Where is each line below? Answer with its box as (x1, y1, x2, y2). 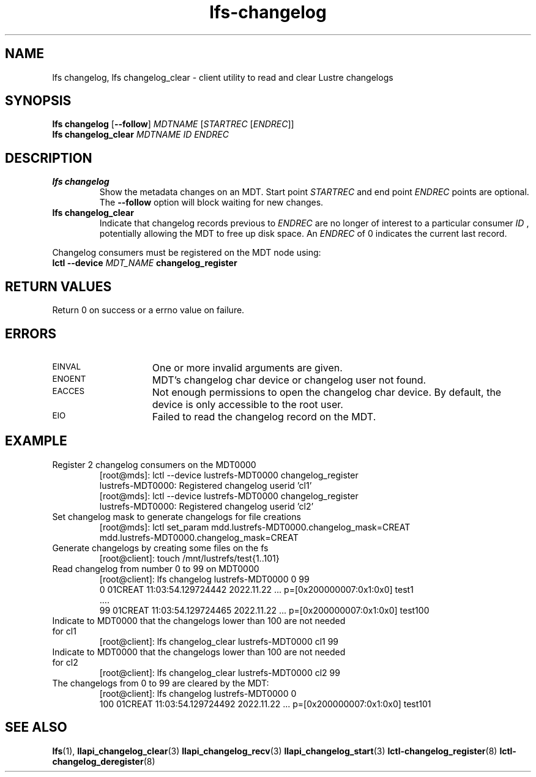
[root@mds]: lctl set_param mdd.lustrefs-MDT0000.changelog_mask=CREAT (99, 521, 411, 532)
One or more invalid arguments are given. (152, 361, 343, 374)
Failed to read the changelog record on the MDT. (152, 410, 376, 423)
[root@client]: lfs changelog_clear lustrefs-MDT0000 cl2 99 (99, 667, 340, 678)
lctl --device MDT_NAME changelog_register (52, 258, 237, 269)
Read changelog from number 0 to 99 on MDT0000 (52, 563, 259, 574)
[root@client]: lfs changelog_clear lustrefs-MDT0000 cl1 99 (99, 636, 339, 647)
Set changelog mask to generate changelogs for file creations (52, 511, 301, 522)
